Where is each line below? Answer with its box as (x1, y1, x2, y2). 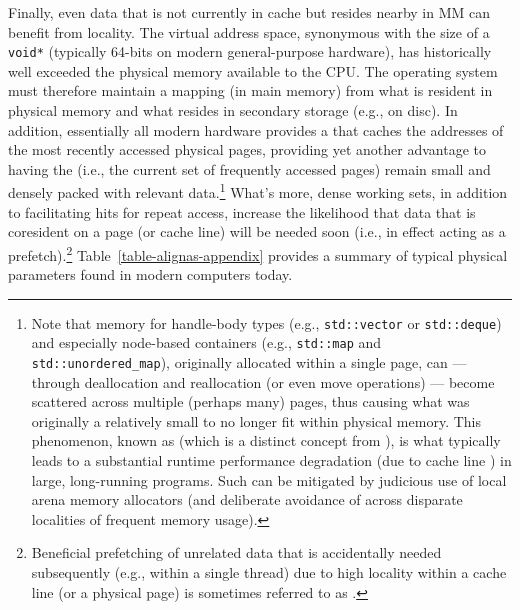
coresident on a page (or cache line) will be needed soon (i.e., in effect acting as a (8, 221, 506, 242)
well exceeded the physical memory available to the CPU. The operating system (8, 60, 498, 81)
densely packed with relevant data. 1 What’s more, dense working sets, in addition (8, 179, 508, 203)
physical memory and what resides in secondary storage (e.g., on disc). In (8, 100, 458, 121)
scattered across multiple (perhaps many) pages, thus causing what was (31, 391, 470, 412)
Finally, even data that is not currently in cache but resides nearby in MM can (8, 2, 491, 22)
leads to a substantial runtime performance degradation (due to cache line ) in (31, 450, 512, 471)
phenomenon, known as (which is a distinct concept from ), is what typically (31, 430, 501, 451)
